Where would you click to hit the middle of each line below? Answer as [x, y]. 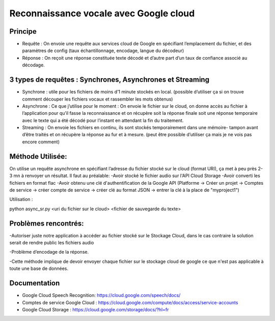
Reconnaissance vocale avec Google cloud [102, 13]
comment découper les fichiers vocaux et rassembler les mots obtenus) [98, 99]
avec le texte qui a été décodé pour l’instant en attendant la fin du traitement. [103, 120]
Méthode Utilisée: [38, 156]
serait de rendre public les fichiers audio [52, 243]
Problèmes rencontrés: [47, 223]
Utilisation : [21, 200]
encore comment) [41, 142]
